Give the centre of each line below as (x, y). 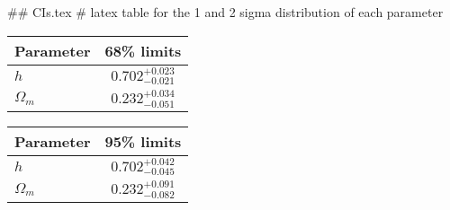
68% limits (143, 50)
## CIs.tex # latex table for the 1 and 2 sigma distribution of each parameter (225, 12)
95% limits (143, 141)
